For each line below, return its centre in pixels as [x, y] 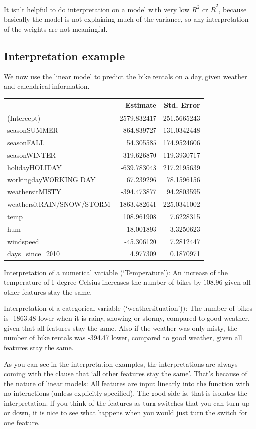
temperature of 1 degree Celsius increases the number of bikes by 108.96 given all [127, 282]
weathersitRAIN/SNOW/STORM [59, 204]
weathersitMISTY [35, 192]
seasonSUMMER [33, 130]
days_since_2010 [34, 253]
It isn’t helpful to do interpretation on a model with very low [97, 9]
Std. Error [182, 105]
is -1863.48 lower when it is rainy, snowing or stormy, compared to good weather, [127, 318]
